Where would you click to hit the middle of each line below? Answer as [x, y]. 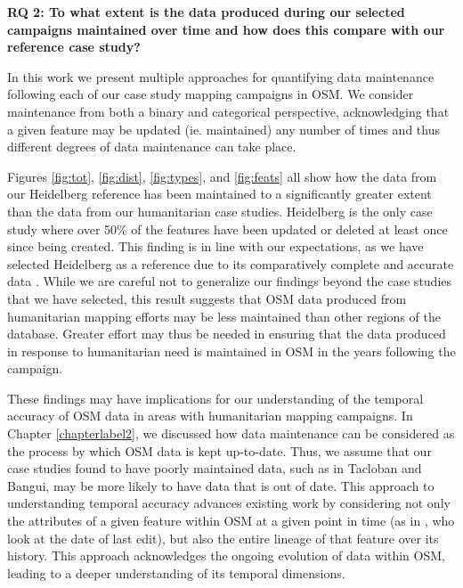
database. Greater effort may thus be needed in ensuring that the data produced [227, 334]
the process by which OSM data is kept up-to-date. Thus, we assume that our [219, 450]
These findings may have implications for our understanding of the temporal [215, 398]
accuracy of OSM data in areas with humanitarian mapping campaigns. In [210, 416]
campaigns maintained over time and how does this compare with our [226, 29]
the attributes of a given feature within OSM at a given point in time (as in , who [231, 521]
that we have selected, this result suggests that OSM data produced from [207, 298]
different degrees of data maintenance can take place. [152, 147]
